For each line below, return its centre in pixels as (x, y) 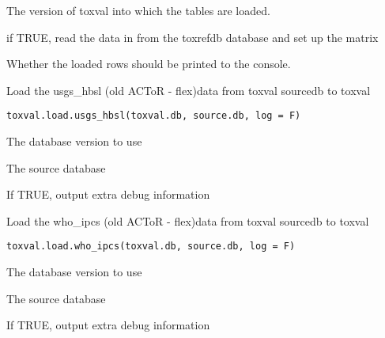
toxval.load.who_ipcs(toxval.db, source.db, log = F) (151, 247)
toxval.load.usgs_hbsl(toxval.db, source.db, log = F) (154, 116)
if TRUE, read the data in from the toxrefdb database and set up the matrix (192, 37)
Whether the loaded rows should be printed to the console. (149, 64)
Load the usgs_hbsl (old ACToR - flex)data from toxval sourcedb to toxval (189, 90)
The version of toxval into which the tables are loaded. (138, 10)
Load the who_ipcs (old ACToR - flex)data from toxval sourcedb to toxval (188, 220)
